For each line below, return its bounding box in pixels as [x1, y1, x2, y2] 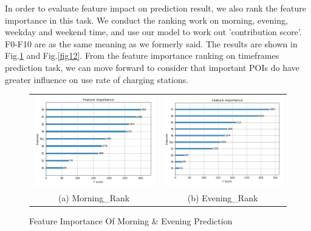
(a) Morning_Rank [58, 191, 130, 204]
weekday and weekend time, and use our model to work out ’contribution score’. [5, 25, 302, 38]
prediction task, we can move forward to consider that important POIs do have [5, 61, 299, 73]
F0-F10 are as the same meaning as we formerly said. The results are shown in [5, 37, 298, 50]
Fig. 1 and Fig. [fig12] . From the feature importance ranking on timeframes [5, 49, 279, 62]
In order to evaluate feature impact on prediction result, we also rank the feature [5, 2, 306, 14]
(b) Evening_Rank [187, 191, 258, 204]
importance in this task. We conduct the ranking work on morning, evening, [5, 13, 288, 26]
